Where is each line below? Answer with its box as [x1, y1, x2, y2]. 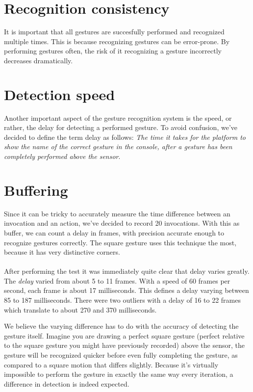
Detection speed [4, 84, 115, 104]
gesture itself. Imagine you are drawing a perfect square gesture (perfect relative [4, 330, 245, 340]
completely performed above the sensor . [4, 151, 121, 161]
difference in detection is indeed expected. [4, 378, 129, 389]
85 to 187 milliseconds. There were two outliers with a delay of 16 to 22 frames [4, 295, 241, 305]
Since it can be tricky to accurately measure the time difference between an [4, 208, 230, 218]
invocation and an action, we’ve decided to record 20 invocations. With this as [4, 218, 240, 228]
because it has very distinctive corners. [4, 247, 120, 257]
